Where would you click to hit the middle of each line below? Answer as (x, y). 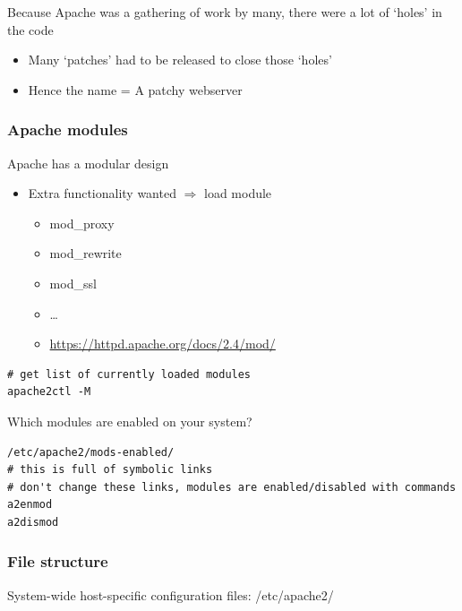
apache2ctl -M (49, 392)
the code (30, 29)
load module (238, 193)
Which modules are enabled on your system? (130, 421)
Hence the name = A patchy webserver (135, 89)
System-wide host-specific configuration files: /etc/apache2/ (171, 594)
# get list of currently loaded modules (129, 374)
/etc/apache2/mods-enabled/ (91, 452)
